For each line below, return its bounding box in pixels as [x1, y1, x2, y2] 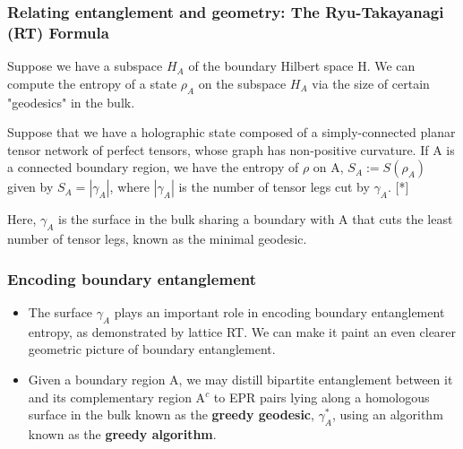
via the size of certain [312, 73, 430, 92]
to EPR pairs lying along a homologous [213, 387, 430, 406]
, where [109, 177, 150, 196]
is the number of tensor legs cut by [178, 177, 370, 196]
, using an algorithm [332, 405, 443, 424]
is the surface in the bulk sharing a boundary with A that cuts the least [58, 210, 453, 229]
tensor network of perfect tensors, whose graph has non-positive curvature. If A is [7, 140, 455, 159]
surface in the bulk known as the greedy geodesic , [28, 405, 314, 424]
